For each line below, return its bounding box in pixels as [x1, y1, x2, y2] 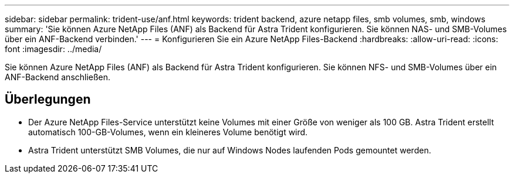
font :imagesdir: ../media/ [5, 44, 102, 54]
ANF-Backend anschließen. [5, 72, 111, 82]
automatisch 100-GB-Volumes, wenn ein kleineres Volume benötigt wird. [28, 126, 308, 137]
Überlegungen [5, 92, 91, 107]
